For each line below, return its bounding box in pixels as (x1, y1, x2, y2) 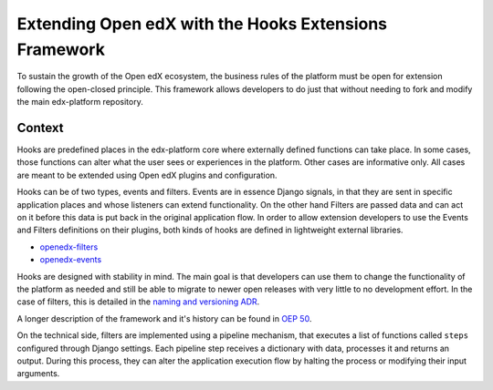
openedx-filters (39, 241, 99, 252)
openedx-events (39, 254, 102, 265)
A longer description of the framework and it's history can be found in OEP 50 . (16, 313, 312, 323)
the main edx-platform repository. (16, 97, 143, 108)
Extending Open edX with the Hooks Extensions (16, 14, 388, 34)
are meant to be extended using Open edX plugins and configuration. (16, 169, 278, 180)
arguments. (16, 368, 60, 379)
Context (16, 119, 64, 136)
